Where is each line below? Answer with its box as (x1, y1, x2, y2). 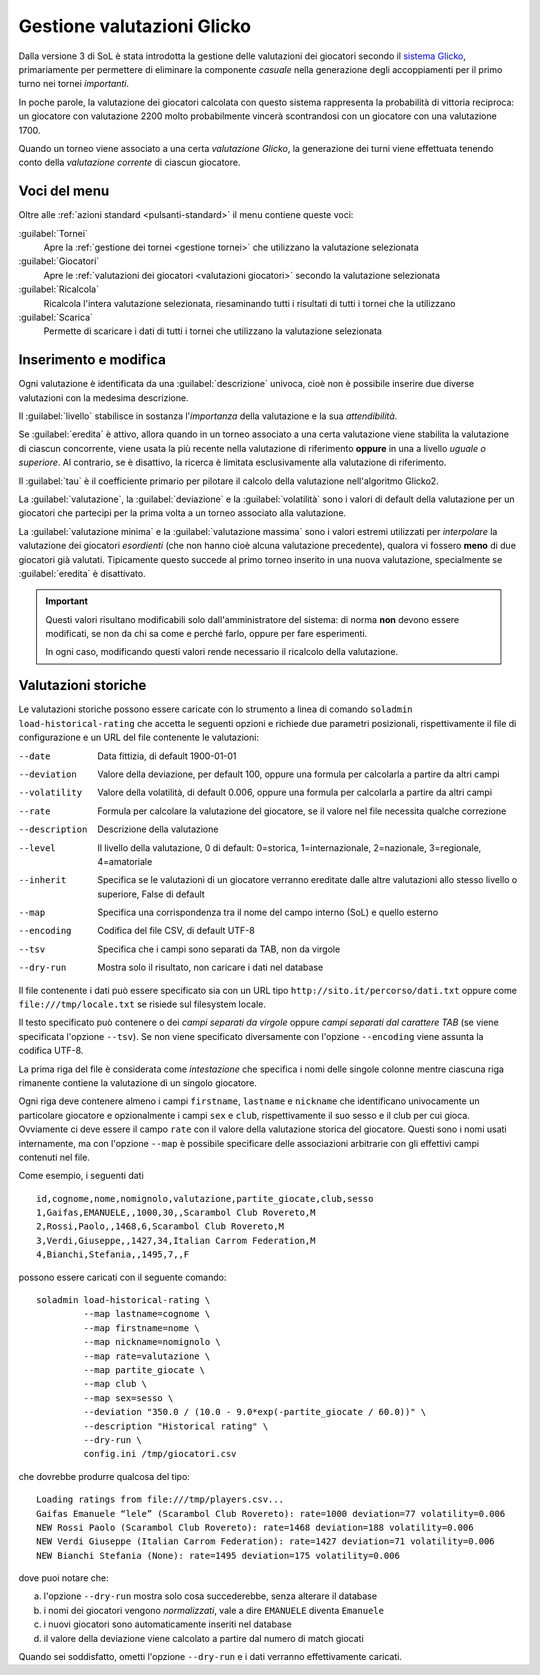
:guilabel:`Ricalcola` (18, 283, 100, 295)
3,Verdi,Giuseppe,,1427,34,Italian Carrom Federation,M (36, 1235, 316, 1246)
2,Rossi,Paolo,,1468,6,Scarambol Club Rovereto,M (36, 1221, 285, 1232)
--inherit (18, 875, 67, 886)
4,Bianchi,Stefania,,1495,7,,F (36, 1249, 190, 1260)
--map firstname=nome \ (83, 1322, 200, 1334)
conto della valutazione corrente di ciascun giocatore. (18, 156, 241, 169)
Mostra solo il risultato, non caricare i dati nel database (97, 961, 324, 974)
